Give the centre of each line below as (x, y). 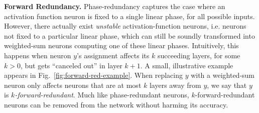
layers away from (175, 85)
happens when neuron (38, 55)
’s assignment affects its (113, 55)
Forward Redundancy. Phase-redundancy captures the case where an (115, 6)
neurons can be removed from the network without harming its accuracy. (116, 104)
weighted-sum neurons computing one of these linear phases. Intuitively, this (121, 45)
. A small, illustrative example (187, 65)
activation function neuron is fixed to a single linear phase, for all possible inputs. (129, 16)
